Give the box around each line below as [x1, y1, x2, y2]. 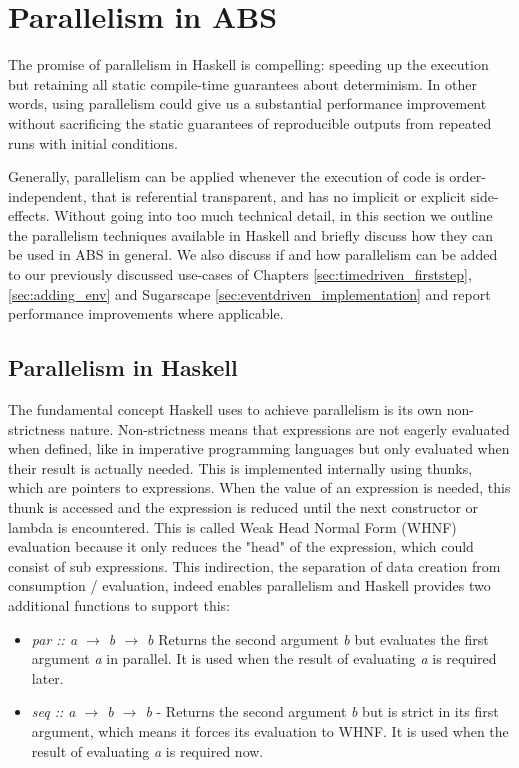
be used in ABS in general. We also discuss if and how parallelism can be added [8, 244, 498, 265]
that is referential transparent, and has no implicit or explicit [91, 185, 466, 206]
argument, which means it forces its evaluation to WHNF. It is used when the [31, 720, 509, 741]
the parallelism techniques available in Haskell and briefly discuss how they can [8, 224, 494, 245]
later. [31, 667, 64, 688]
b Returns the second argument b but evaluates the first [147, 628, 489, 649]
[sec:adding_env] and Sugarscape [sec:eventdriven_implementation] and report [8, 283, 491, 304]
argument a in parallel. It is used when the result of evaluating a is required [31, 648, 497, 669]
